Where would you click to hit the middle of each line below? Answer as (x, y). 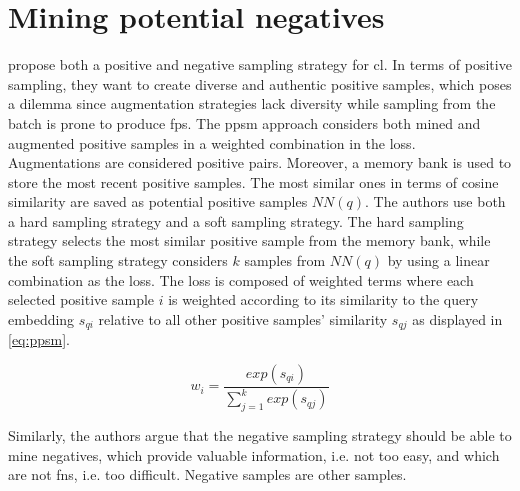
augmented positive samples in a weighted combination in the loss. (212, 142)
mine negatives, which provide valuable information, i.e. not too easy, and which (254, 454)
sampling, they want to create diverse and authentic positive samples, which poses (260, 83)
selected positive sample (81, 299)
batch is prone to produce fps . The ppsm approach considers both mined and (244, 122)
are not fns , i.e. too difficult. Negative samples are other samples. (207, 474)
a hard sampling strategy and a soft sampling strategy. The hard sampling (236, 220)
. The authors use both (435, 201)
